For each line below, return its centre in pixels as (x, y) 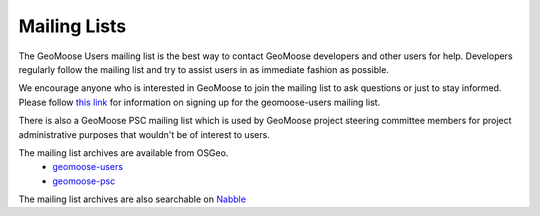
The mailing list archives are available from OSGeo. (123, 152)
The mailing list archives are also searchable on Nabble (132, 199)
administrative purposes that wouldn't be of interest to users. (144, 134)
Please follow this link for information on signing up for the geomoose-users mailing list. (199, 102)
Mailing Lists (72, 26)
